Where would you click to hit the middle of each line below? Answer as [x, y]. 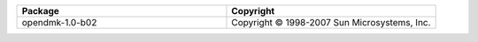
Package [40, 11]
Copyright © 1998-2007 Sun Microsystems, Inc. [331, 22]
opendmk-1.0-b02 [59, 22]
